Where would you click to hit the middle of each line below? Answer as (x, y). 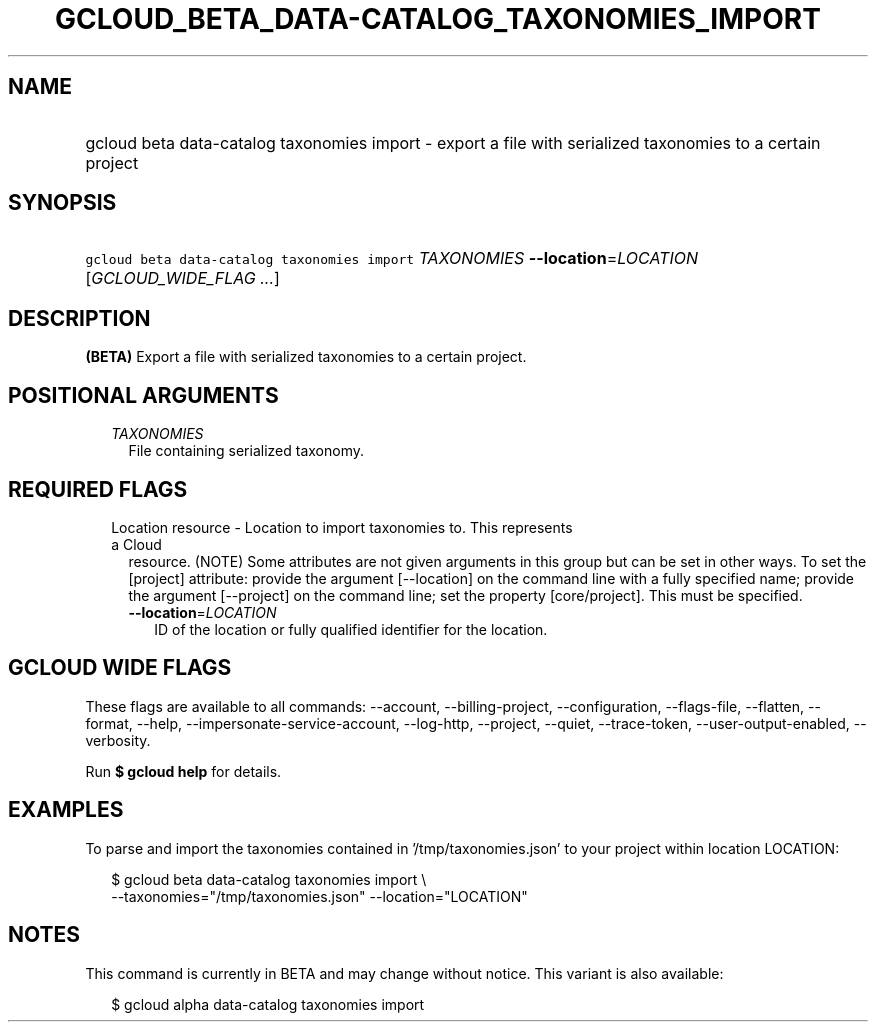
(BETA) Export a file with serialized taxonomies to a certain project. (306, 357)
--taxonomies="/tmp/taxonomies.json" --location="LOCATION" (319, 896)
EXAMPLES (66, 810)
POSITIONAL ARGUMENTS (143, 395)
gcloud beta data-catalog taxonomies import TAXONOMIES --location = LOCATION (392, 258)
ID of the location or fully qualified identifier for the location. (351, 629)
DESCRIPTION (79, 318)
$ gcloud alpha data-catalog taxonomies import (268, 1004)
